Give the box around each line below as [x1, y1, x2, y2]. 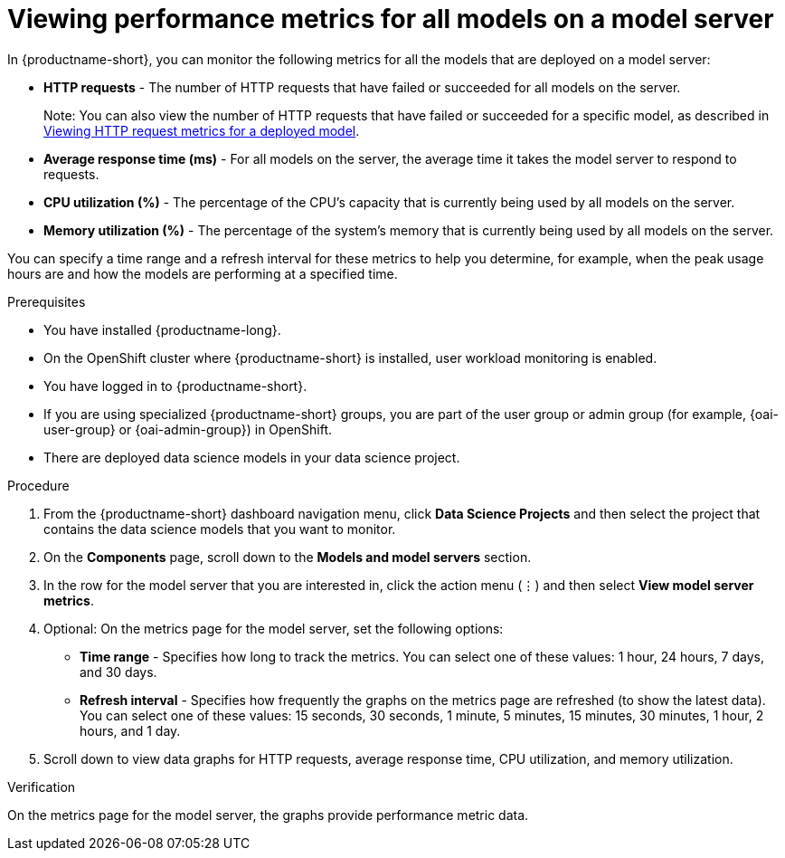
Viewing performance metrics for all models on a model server [7, 4, 774, 34]
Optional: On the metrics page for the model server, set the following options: [43, 620, 504, 636]
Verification [7, 778, 76, 795]
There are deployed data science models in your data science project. [43, 449, 460, 465]
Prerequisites [7, 293, 86, 310]
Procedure [7, 477, 70, 493]
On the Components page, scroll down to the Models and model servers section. [43, 548, 532, 565]
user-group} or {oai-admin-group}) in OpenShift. [43, 421, 333, 437]
